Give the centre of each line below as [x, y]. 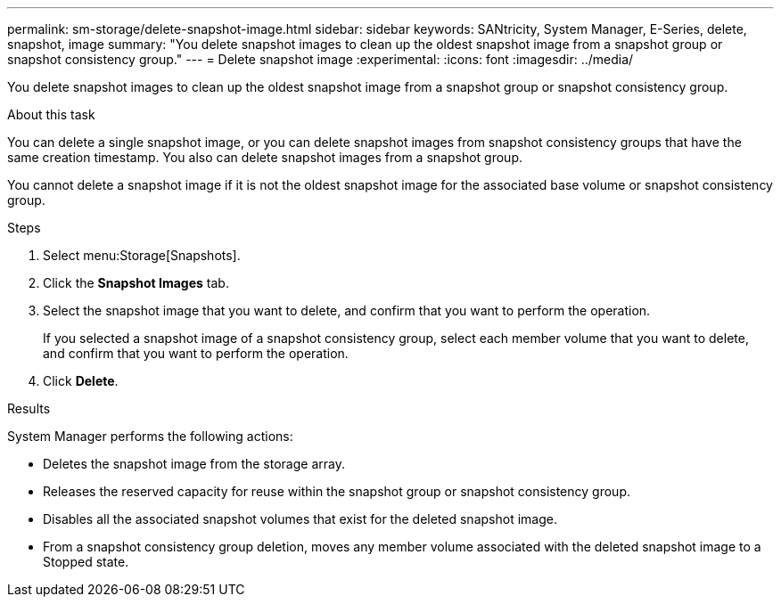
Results [29, 408]
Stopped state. [86, 562]
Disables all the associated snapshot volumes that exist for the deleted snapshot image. [300, 519]
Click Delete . [81, 381]
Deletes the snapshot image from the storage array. [194, 464]
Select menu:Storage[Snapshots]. [142, 255]
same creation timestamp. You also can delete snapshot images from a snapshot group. [265, 157]
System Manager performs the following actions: [150, 436]
